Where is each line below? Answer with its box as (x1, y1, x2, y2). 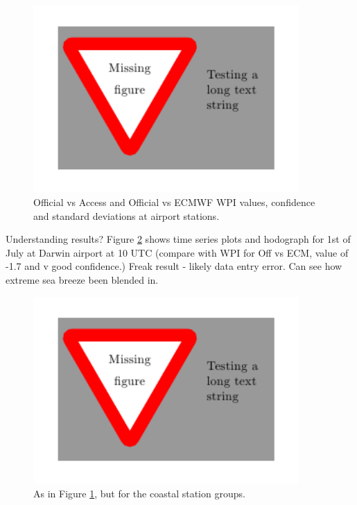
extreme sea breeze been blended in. (6, 273, 159, 286)
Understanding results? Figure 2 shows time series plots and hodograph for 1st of (6, 232, 351, 246)
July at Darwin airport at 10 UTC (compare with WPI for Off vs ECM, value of (6, 245, 349, 259)
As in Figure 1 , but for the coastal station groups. (33, 486, 245, 500)
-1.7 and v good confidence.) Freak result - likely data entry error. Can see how (6, 259, 342, 273)
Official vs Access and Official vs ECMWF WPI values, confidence (33, 195, 315, 209)
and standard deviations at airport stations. (33, 208, 220, 223)
